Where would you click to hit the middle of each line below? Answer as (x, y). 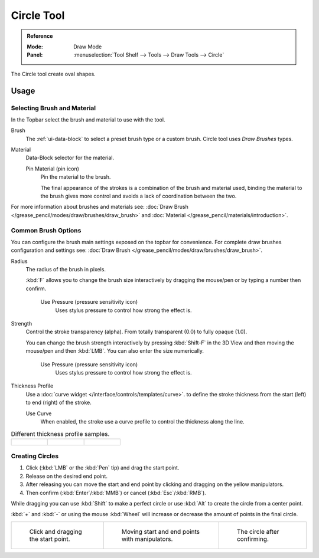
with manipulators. (147, 539)
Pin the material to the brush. (76, 177)
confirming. (253, 539)
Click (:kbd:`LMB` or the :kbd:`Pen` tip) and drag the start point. (102, 468)
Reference (40, 36)
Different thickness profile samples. (60, 434)
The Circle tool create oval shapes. (53, 74)
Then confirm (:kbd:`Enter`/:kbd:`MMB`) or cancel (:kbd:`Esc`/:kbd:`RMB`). (116, 493)
